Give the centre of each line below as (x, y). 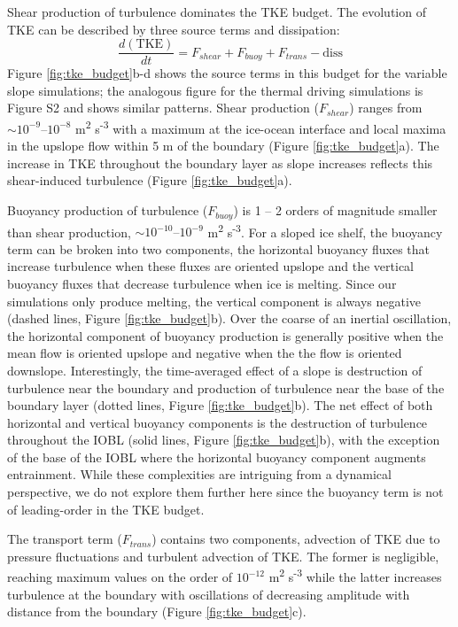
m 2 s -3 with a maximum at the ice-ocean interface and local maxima (261, 127)
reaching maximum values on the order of (120, 577)
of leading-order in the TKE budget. (106, 509)
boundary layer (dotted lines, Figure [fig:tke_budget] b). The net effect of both (220, 405)
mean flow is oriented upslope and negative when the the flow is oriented (205, 353)
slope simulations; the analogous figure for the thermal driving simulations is (215, 90)
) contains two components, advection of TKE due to (296, 539)
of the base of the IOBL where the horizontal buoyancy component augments (217, 457)
